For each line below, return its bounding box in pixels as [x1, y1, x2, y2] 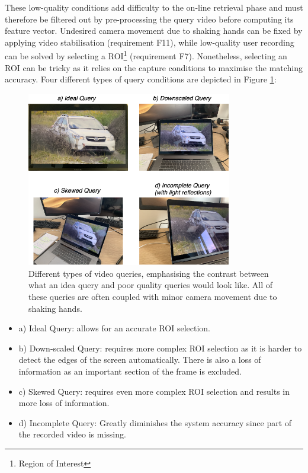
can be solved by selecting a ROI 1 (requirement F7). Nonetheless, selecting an [5, 48, 287, 62]
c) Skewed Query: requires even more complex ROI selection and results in [18, 385, 290, 397]
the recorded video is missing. [18, 428, 126, 440]
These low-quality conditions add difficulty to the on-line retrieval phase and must [5, 1, 303, 13]
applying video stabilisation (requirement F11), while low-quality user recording [5, 36, 294, 48]
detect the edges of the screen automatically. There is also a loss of [18, 353, 261, 366]
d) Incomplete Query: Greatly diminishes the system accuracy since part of [18, 416, 292, 429]
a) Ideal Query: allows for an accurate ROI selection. [18, 322, 211, 334]
